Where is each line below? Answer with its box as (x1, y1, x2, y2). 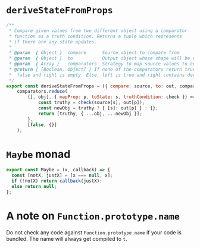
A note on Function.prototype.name (6, 209, 180, 222)
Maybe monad (6, 147, 71, 161)
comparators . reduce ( (17, 89, 68, 95)
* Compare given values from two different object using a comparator (8, 27, 187, 34)
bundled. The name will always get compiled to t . (6, 235, 127, 242)
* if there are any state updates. (8, 39, 97, 45)
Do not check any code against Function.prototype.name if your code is (6, 228, 182, 236)
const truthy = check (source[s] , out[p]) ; (37, 100, 145, 106)
